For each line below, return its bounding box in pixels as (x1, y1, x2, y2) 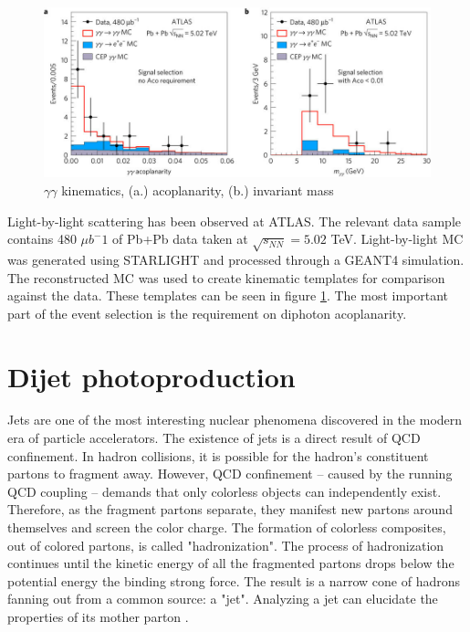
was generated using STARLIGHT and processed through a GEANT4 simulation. (7, 249, 465, 269)
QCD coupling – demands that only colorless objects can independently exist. (7, 481, 442, 500)
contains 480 (7, 229, 77, 248)
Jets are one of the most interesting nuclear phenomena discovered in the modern (7, 410, 463, 429)
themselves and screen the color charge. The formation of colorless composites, (7, 518, 446, 537)
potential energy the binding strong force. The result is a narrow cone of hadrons (7, 571, 461, 590)
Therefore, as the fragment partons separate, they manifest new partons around (7, 500, 453, 519)
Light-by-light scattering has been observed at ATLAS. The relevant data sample (7, 211, 462, 230)
